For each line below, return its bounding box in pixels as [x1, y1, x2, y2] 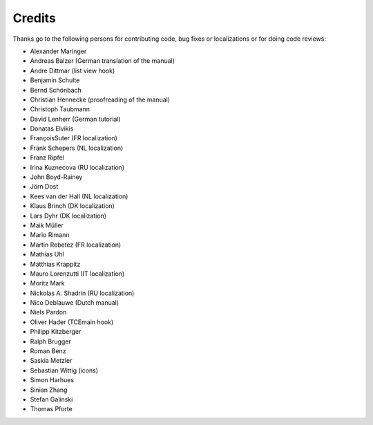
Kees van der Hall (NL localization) [30, 192, 128, 200]
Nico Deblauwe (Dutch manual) [30, 299, 119, 307]
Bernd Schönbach [30, 86, 82, 94]
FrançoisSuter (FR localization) [30, 134, 117, 142]
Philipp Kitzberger [30, 328, 82, 336]
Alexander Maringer [30, 47, 87, 55]
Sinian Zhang [30, 386, 68, 394]
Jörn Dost [30, 182, 59, 191]
